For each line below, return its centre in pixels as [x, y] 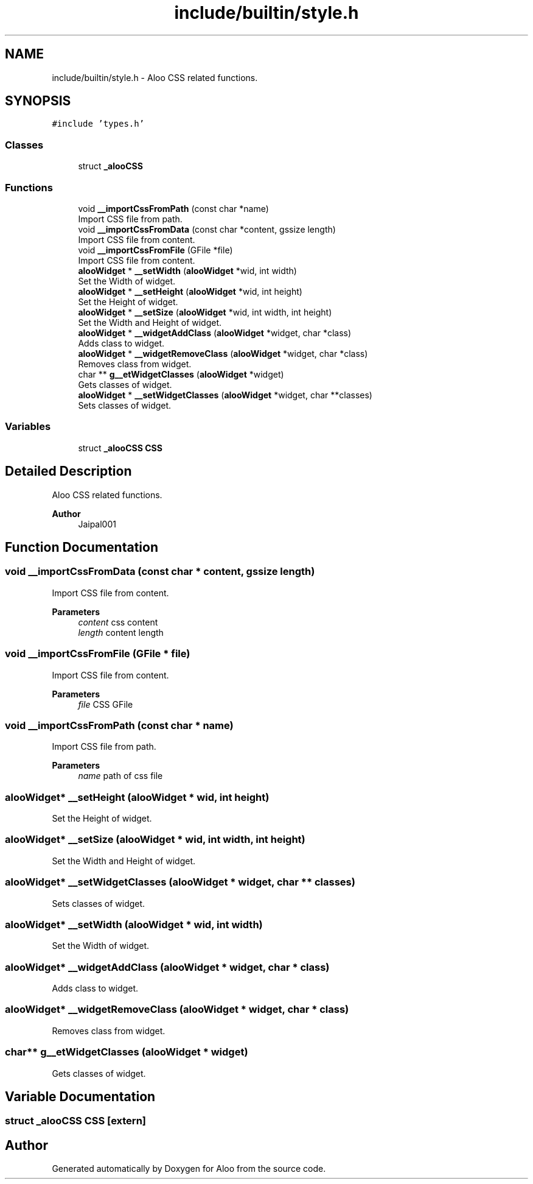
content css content [118, 622]
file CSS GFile [106, 704]
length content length [121, 632]
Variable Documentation [80, 1096]
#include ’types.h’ [98, 124]
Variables [28, 427]
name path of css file [120, 776]
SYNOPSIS [38, 101]
